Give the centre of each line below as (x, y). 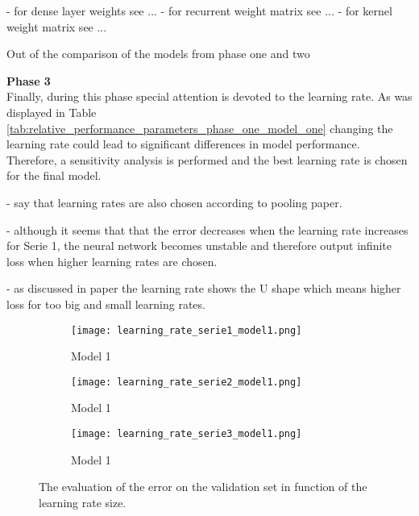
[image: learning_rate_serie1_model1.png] (187, 330)
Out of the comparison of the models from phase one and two (158, 54)
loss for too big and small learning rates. (106, 304)
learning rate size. (83, 502)
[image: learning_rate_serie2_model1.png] (187, 382)
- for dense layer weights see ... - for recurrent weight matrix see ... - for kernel (199, 10)
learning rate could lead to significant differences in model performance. (183, 144)
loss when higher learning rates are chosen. (112, 261)
